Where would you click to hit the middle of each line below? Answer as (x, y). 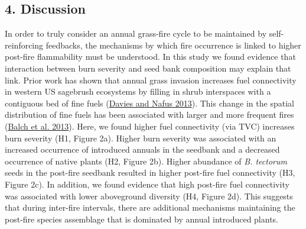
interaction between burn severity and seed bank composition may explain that (148, 68)
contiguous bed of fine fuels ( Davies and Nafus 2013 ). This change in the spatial (149, 103)
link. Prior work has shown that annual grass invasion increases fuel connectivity (151, 80)
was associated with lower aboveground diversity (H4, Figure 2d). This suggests (149, 196)
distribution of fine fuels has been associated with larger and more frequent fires (149, 114)
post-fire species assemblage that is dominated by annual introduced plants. (142, 219)
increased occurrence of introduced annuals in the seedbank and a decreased (142, 149)
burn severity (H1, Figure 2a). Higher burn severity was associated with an (141, 138)
